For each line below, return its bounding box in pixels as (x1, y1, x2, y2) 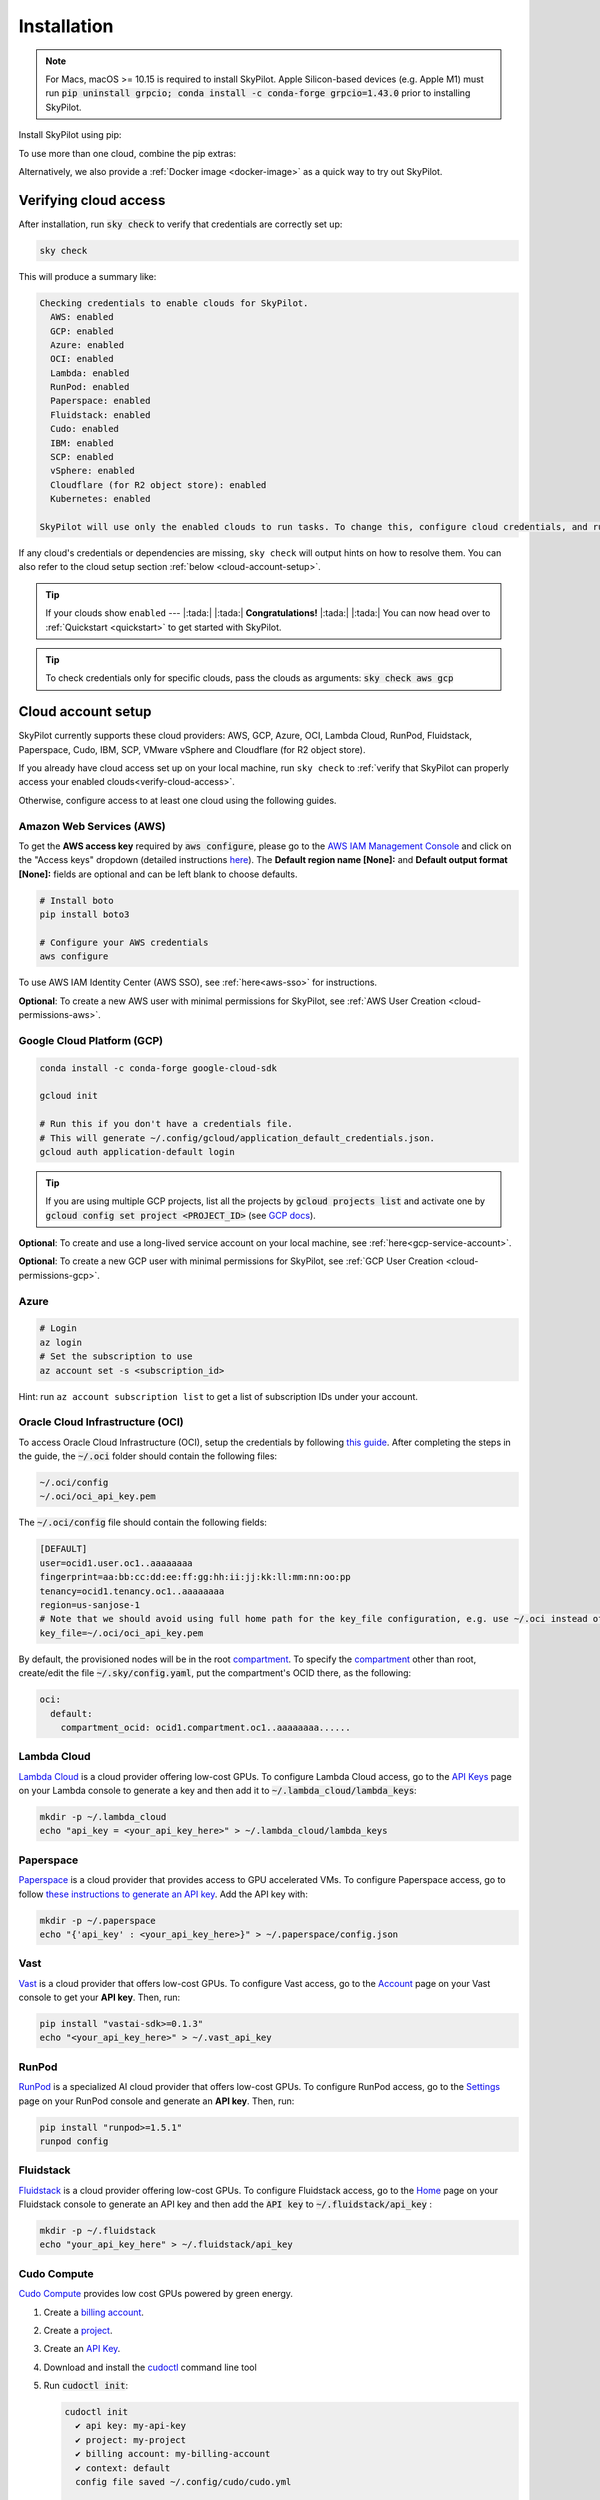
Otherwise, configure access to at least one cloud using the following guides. (18, 794, 337, 806)
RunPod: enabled (50, 381, 130, 393)
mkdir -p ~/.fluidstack (39, 2225, 157, 2237)
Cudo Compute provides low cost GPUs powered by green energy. (18, 2288, 294, 2300)
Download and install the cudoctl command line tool (43, 2361, 257, 2373)
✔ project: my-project (75, 2434, 187, 2445)
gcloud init (39, 1090, 99, 1102)
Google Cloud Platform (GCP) (18, 1033, 164, 1047)
